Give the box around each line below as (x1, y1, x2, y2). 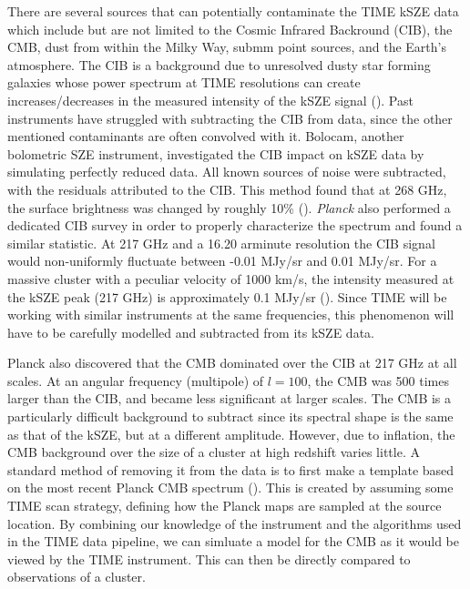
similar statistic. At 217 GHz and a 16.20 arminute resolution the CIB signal (7, 233, 435, 252)
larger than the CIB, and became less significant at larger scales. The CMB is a (7, 389, 452, 408)
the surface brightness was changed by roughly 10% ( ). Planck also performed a (7, 198, 451, 217)
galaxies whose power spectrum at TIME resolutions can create (7, 73, 361, 92)
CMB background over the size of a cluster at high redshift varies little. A (7, 442, 420, 462)
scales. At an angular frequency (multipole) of (7, 371, 264, 390)
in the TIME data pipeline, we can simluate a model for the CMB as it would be (7, 532, 460, 551)
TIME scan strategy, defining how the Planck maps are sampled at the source (7, 496, 442, 515)
